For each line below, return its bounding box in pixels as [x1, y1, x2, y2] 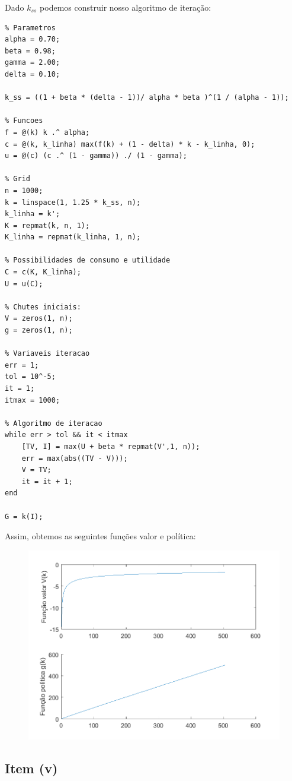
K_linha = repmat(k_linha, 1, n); [5, 233, 141, 242]
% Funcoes [5, 116, 43, 125]
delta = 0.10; [5, 69, 60, 78]
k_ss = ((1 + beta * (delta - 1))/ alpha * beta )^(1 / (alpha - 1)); [5, 93, 289, 102]
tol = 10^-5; [5, 372, 56, 381]
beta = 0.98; [5, 46, 56, 55]
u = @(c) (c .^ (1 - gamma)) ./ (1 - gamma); [5, 151, 187, 160]
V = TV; [21, 466, 52, 475]
